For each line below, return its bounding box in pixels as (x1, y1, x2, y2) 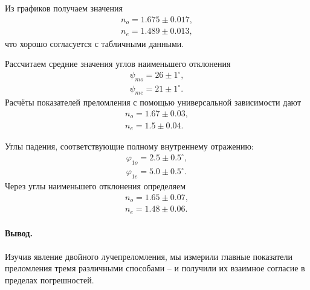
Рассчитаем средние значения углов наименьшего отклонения (5, 57, 231, 70)
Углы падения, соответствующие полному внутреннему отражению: (5, 139, 254, 152)
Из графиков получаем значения (5, 2, 123, 14)
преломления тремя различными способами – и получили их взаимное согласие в (5, 262, 305, 274)
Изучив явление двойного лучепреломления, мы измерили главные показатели (5, 250, 293, 262)
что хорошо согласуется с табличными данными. (5, 37, 184, 49)
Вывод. (5, 227, 33, 239)
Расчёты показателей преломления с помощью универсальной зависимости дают (5, 96, 301, 109)
